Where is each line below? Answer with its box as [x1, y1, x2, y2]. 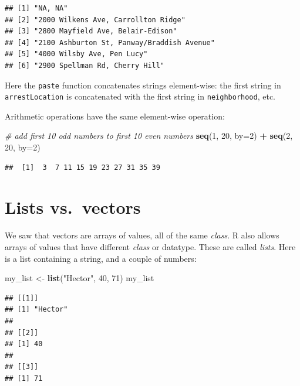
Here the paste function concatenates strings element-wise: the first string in [5, 78, 281, 91]
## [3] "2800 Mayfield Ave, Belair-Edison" [5, 27, 177, 36]
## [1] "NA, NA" [5, 4, 68, 12]
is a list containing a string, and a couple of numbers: [5, 252, 197, 264]
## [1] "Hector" [5, 305, 68, 314]
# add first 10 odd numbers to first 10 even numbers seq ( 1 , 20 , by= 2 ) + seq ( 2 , [5, 129, 293, 142]
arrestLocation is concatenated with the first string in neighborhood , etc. [5, 90, 275, 103]
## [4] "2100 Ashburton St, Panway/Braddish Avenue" [5, 38, 215, 47]
